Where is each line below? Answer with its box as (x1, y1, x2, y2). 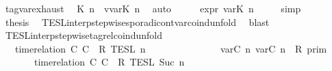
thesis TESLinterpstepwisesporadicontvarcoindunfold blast (5, 14, 270, 29)
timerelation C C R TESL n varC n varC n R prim (14, 41, 327, 55)
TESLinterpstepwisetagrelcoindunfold (5, 28, 162, 42)
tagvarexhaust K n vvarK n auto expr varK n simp (5, 1, 301, 15)
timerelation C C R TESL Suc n (34, 55, 185, 69)
